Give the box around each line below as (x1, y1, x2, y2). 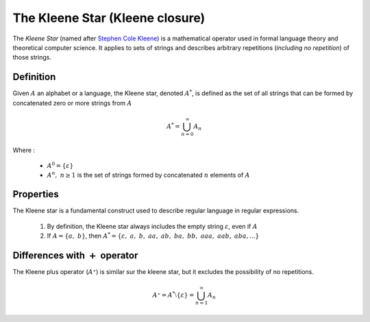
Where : (12, 146, 36, 154)
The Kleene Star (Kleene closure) (12, 10, 206, 25)
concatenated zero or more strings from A (12, 99, 132, 107)
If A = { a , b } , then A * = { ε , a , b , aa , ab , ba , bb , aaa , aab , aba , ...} (47, 231, 260, 240)
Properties (12, 188, 59, 200)
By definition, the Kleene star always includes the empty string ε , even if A (47, 222, 258, 230)
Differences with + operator (12, 250, 138, 262)
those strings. (12, 53, 51, 62)
